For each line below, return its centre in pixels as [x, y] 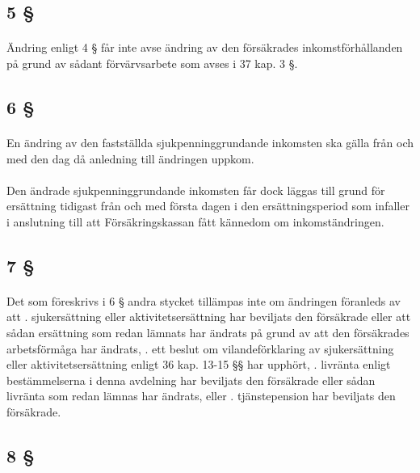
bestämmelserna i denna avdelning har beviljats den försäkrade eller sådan [191, 380]
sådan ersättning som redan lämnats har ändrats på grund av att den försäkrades [208, 333]
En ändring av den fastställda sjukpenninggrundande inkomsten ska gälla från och [210, 142]
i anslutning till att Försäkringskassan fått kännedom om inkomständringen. [195, 221]
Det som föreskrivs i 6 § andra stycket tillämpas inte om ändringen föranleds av [204, 300]
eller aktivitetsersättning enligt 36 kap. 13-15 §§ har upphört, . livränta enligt [199, 364]
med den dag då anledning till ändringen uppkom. [130, 158]
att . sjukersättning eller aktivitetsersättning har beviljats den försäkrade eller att [209, 317]
